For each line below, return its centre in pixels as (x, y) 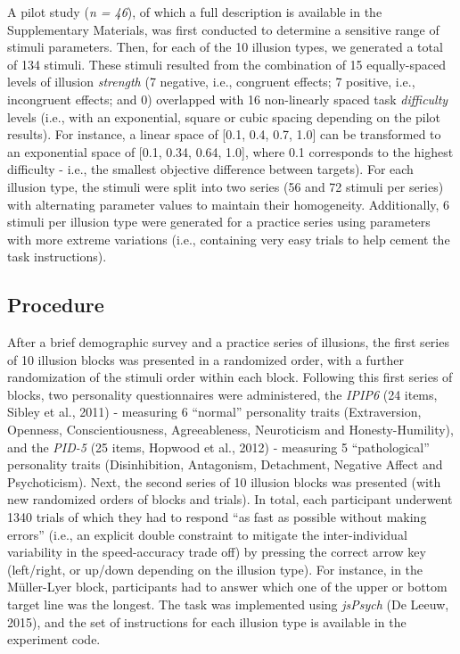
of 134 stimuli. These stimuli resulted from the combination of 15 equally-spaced (226, 64)
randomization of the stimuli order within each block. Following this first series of (230, 377)
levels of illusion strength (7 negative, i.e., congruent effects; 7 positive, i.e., (211, 82)
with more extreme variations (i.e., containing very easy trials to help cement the (229, 239)
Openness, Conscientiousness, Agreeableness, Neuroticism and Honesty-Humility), (230, 430)
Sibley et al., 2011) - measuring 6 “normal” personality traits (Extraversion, (214, 412)
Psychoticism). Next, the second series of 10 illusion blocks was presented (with (224, 481)
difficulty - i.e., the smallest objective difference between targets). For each (210, 169)
